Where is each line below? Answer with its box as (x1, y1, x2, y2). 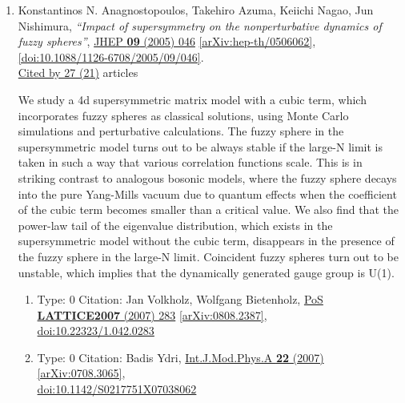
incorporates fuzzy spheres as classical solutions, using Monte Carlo (18, 107, 349, 123)
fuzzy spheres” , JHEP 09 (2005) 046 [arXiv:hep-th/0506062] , (18, 33, 316, 50)
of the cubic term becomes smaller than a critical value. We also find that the (18, 201, 399, 218)
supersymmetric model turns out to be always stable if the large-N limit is (18, 138, 383, 155)
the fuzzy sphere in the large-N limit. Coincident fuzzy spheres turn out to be (18, 248, 399, 264)
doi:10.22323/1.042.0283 (37, 322, 154, 339)
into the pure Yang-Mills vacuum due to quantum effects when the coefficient (18, 185, 397, 202)
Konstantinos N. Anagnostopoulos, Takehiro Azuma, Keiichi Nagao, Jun (18, 2, 374, 18)
